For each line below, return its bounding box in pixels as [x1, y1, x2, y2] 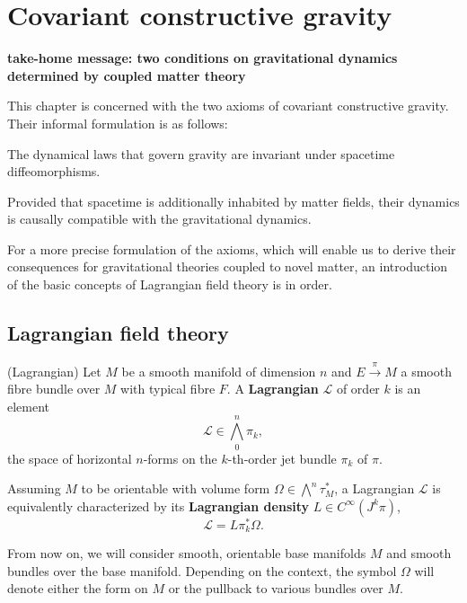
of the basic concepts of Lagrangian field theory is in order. [7, 275, 332, 294]
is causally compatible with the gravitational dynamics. [7, 209, 312, 228]
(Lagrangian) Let [7, 361, 101, 380]
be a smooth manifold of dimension [121, 361, 316, 380]
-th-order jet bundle [227, 448, 337, 467]
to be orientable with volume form [81, 479, 270, 498]
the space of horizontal [7, 448, 132, 467]
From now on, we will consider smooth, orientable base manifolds [7, 544, 366, 563]
